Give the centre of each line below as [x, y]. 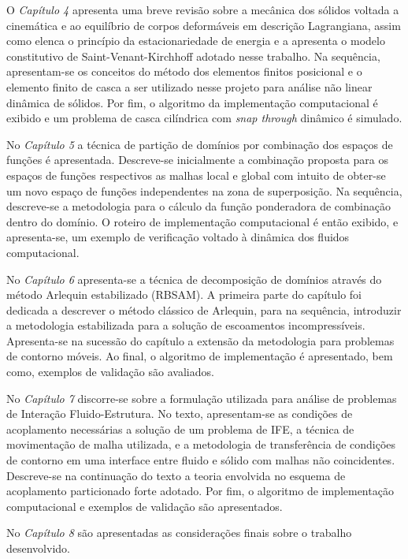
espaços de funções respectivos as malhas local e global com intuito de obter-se [196, 175]
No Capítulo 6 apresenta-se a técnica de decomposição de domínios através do [194, 279]
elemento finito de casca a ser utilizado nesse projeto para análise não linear [189, 86]
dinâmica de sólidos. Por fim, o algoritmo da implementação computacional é [192, 102]
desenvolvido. [38, 548]
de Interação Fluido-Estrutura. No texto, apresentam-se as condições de [180, 414]
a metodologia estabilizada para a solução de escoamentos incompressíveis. [186, 325]
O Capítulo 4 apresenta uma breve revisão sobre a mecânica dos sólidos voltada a [203, 9]
